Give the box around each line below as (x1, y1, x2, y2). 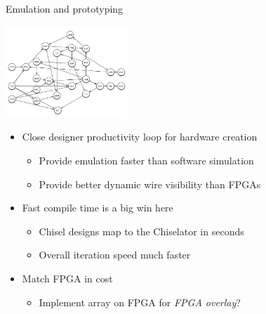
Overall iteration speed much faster (39, 247, 191, 262)
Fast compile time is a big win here (22, 200, 173, 215)
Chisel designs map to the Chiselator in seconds (39, 223, 244, 238)
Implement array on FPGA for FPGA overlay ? (39, 294, 241, 309)
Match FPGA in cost (22, 271, 113, 286)
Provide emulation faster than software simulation (39, 153, 254, 168)
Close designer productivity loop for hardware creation (22, 129, 258, 144)
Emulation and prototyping (6, 1, 124, 15)
